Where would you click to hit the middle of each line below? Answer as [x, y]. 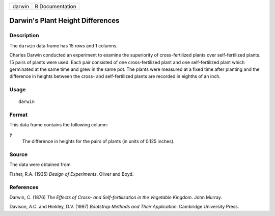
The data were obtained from [40, 165]
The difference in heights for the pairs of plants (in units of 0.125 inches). [99, 141]
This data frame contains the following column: [59, 125]
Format [19, 115]
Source [19, 154]
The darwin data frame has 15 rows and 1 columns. [64, 45]
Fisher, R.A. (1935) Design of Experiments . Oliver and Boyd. [72, 174]
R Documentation [56, 6]
